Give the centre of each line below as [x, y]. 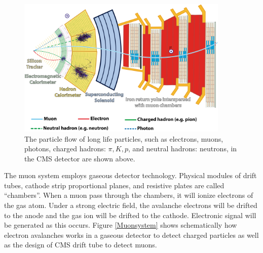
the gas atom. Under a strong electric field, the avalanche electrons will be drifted [131, 205]
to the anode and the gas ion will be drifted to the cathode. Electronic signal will [130, 215]
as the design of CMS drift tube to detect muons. [81, 245]
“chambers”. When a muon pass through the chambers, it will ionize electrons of [129, 195]
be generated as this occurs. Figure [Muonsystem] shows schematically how [121, 225]
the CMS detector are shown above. [80, 158]
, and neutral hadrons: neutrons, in [182, 149]
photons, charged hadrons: [65, 149]
